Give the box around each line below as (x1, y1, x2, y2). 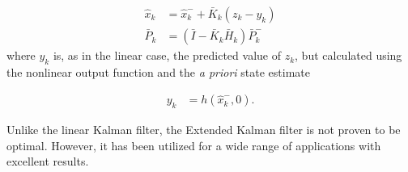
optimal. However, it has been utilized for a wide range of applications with (6, 136, 381, 153)
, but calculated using (295, 47, 402, 64)
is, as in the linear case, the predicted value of (53, 47, 281, 64)
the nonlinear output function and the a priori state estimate (6, 63, 310, 80)
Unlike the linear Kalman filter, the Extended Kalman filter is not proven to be (6, 121, 401, 138)
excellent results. (6, 153, 89, 170)
